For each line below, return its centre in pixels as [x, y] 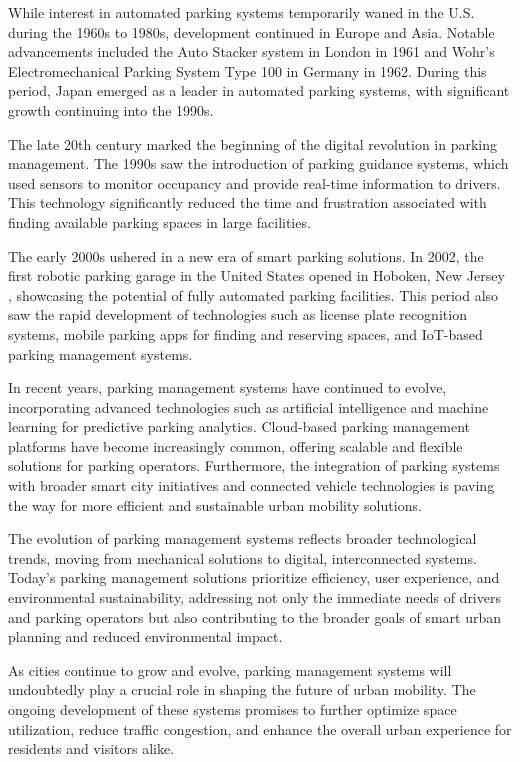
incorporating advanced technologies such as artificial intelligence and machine [248, 406]
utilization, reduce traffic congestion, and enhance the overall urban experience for [260, 728]
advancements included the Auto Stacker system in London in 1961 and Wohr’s [251, 51]
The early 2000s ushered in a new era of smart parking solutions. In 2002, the [246, 255]
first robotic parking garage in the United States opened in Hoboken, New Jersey [256, 275]
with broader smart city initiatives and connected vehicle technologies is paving [251, 485]
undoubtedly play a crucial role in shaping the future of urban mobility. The [242, 689]
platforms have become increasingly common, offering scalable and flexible [235, 445]
